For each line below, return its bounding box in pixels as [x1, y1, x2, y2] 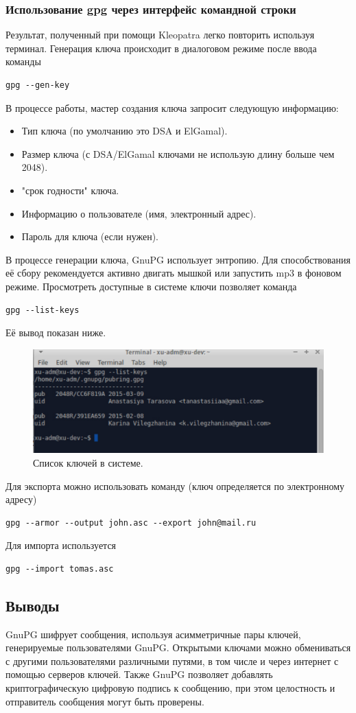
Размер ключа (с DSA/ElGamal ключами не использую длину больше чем [21, 146, 335, 161]
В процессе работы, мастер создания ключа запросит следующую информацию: [5, 100, 339, 115]
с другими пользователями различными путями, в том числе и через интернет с [5, 653, 339, 668]
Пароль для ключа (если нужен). [21, 229, 159, 244]
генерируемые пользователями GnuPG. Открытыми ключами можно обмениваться [5, 640, 351, 655]
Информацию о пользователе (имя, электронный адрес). [21, 206, 257, 220]
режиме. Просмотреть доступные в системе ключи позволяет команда [5, 279, 297, 293]
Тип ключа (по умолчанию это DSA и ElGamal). [21, 124, 228, 138]
